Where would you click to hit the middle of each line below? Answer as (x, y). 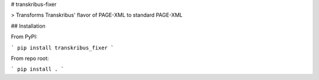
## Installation (28, 26)
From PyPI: (24, 37)
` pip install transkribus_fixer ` (63, 48)
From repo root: (30, 58)
